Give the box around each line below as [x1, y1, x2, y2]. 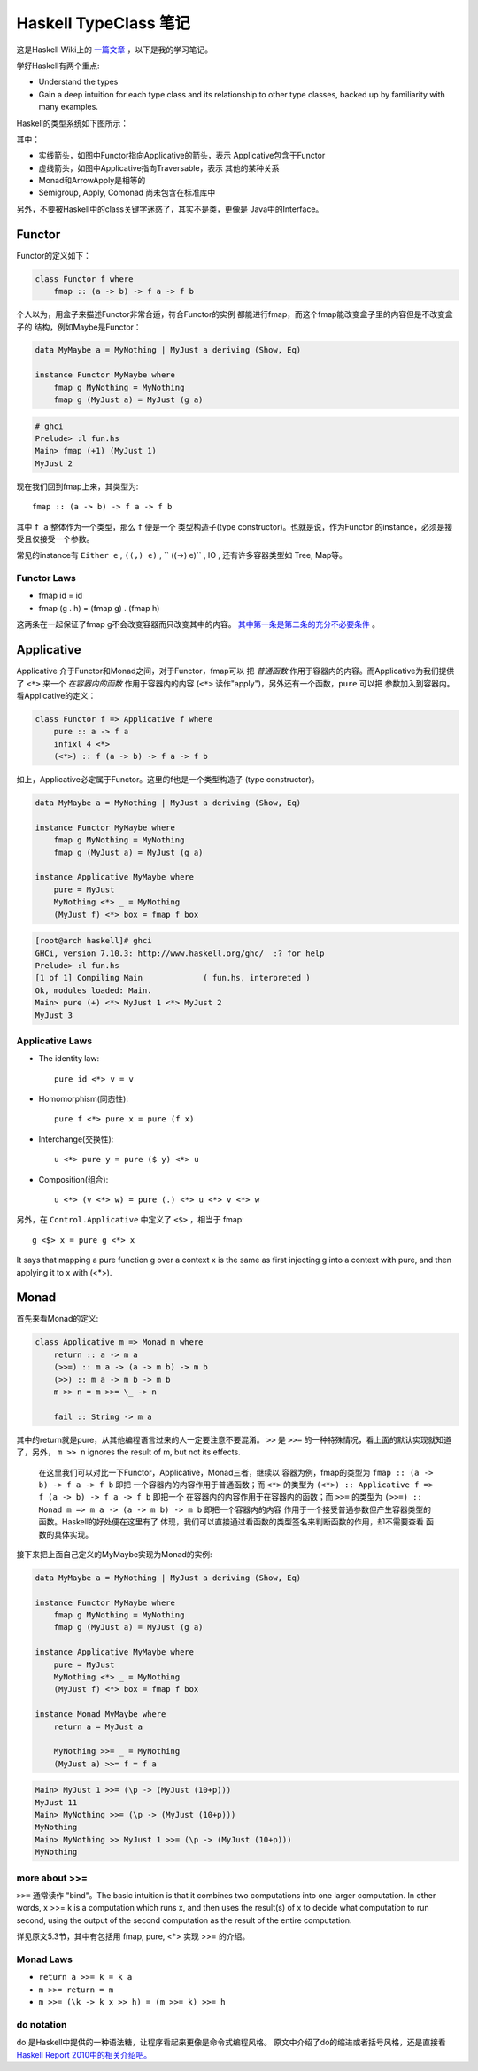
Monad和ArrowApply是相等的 [38, 175, 146, 186]
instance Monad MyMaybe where [35, 1710, 166, 1719]
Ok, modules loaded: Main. [35, 985, 152, 996]
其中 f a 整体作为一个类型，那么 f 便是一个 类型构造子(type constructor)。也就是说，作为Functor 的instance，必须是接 [16, 521, 453, 531]
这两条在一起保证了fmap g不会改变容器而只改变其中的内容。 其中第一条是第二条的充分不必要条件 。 [16, 619, 381, 630]
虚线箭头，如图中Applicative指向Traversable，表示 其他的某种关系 [38, 162, 280, 173]
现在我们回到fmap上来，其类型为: [16, 481, 139, 492]
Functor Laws [16, 572, 77, 585]
